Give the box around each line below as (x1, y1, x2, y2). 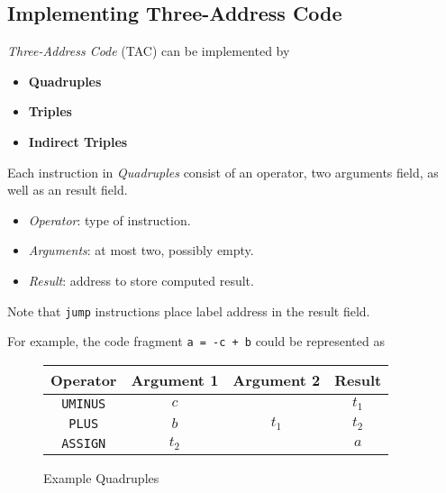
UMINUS (61, 396, 106, 411)
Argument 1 (131, 369, 219, 390)
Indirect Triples (28, 132, 128, 151)
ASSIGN (61, 435, 106, 451)
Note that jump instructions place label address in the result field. (7, 301, 370, 320)
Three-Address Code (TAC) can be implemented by (7, 41, 290, 60)
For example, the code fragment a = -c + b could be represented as (7, 332, 385, 351)
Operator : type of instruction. (28, 210, 191, 229)
